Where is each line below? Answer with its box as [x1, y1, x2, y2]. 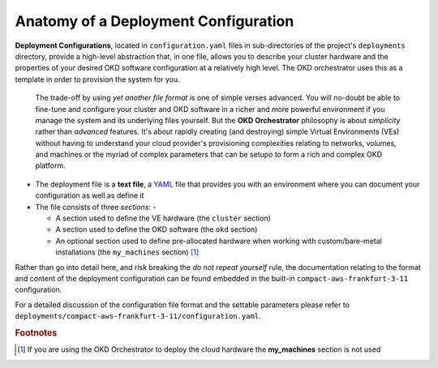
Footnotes [15, 327, 58, 338]
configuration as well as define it [35, 190, 144, 200]
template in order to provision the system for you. [15, 74, 180, 84]
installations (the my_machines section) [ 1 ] [55, 247, 200, 257]
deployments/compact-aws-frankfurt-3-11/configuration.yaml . [15, 311, 261, 321]
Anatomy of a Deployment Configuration [15, 12, 294, 30]
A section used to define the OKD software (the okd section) [55, 225, 258, 234]
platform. [35, 160, 67, 170]
